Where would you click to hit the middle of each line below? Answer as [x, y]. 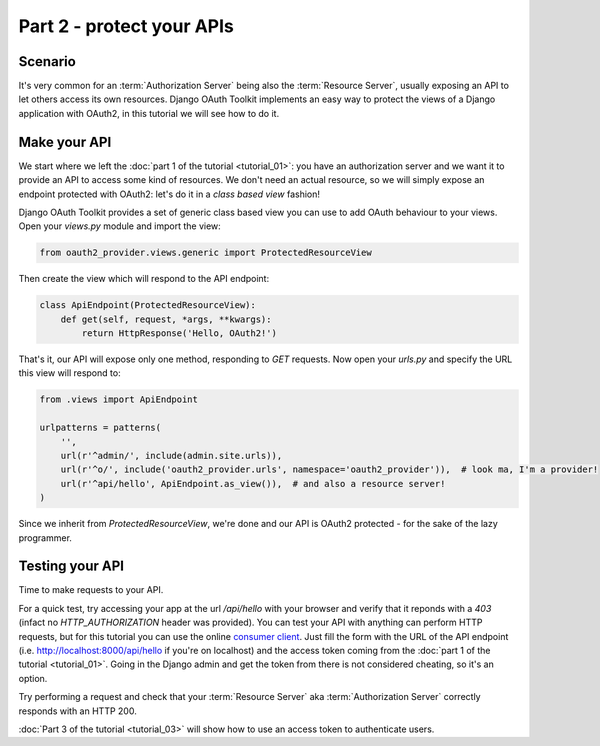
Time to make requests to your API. [91, 590]
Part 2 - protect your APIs [126, 26]
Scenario [47, 61]
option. [33, 678]
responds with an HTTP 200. [77, 711]
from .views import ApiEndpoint [119, 399]
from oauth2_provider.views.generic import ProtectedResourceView [205, 253]
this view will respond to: [69, 373]
